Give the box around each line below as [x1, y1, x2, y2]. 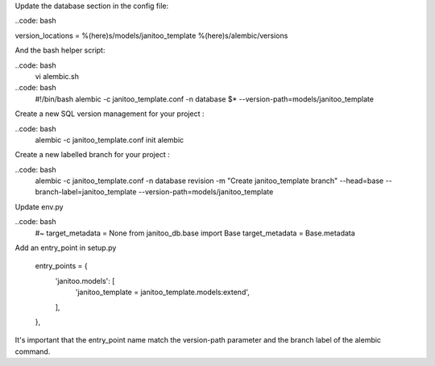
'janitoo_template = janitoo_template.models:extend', [75, 287, 250, 297]
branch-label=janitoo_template [35, 187, 137, 197]
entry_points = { [35, 261, 88, 271]
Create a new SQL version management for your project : [14, 109, 205, 119]
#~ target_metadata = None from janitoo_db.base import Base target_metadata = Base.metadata [35, 228, 356, 238]
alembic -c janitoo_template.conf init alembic [35, 135, 184, 144]
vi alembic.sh [35, 71, 80, 81]
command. [14, 347, 51, 356]
